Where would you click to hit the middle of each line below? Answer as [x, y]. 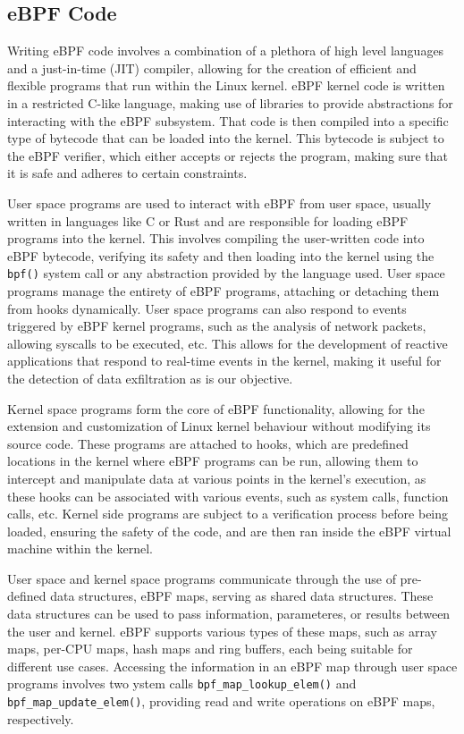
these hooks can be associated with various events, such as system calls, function [228, 496]
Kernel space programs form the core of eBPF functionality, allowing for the [216, 408]
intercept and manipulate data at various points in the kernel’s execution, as [217, 478]
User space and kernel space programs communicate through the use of [202, 578]
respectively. [41, 718]
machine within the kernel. [80, 548]
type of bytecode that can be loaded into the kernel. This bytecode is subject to [226, 138]
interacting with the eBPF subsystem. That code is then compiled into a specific [228, 120]
